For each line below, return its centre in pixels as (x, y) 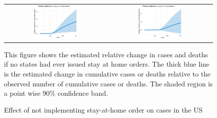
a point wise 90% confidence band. (56, 93)
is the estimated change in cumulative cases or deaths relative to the (107, 73)
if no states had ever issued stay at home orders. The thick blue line (107, 64)
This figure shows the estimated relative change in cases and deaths (106, 54)
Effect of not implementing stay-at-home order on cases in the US (103, 109)
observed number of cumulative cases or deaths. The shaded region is (108, 83)
